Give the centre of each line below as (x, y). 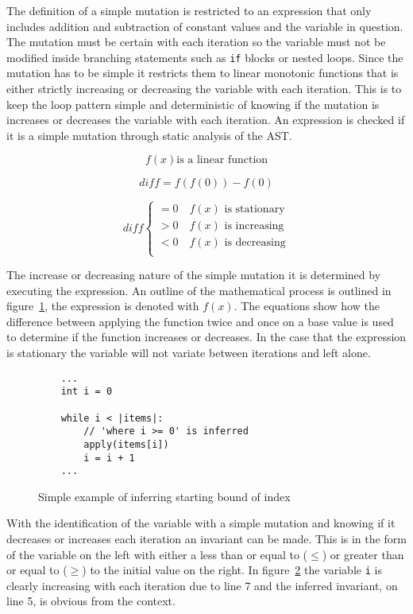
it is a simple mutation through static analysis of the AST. (149, 135)
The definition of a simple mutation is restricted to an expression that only (189, 10)
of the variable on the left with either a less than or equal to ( (157, 554)
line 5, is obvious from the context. (91, 601)
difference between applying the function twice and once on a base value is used (200, 321)
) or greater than (363, 554)
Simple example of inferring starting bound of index (164, 496)
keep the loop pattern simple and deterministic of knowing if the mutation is (193, 104)
